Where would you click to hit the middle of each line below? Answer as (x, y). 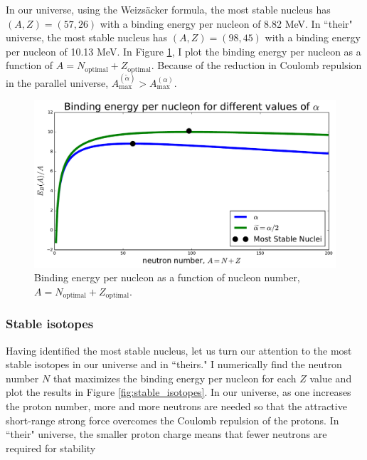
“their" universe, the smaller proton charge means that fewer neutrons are (166, 434)
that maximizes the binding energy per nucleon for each (175, 378)
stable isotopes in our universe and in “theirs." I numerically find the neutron (174, 364)
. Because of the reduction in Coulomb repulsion (256, 65)
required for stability (51, 448)
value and (331, 378)
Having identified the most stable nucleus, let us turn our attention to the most (179, 350)
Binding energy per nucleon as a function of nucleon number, (167, 277)
